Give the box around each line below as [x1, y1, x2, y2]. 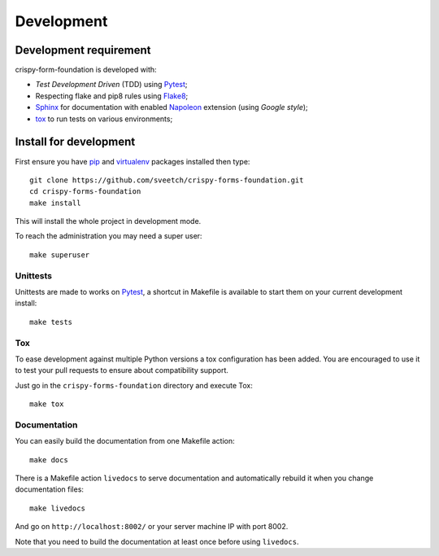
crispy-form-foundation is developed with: [15, 65, 158, 75]
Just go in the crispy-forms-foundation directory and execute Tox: [15, 380, 254, 390]
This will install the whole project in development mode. [15, 217, 202, 226]
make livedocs [29, 503, 85, 513]
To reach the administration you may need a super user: [15, 231, 202, 241]
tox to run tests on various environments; [35, 114, 173, 124]
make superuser [29, 250, 90, 260]
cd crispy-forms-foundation [29, 187, 141, 196]
